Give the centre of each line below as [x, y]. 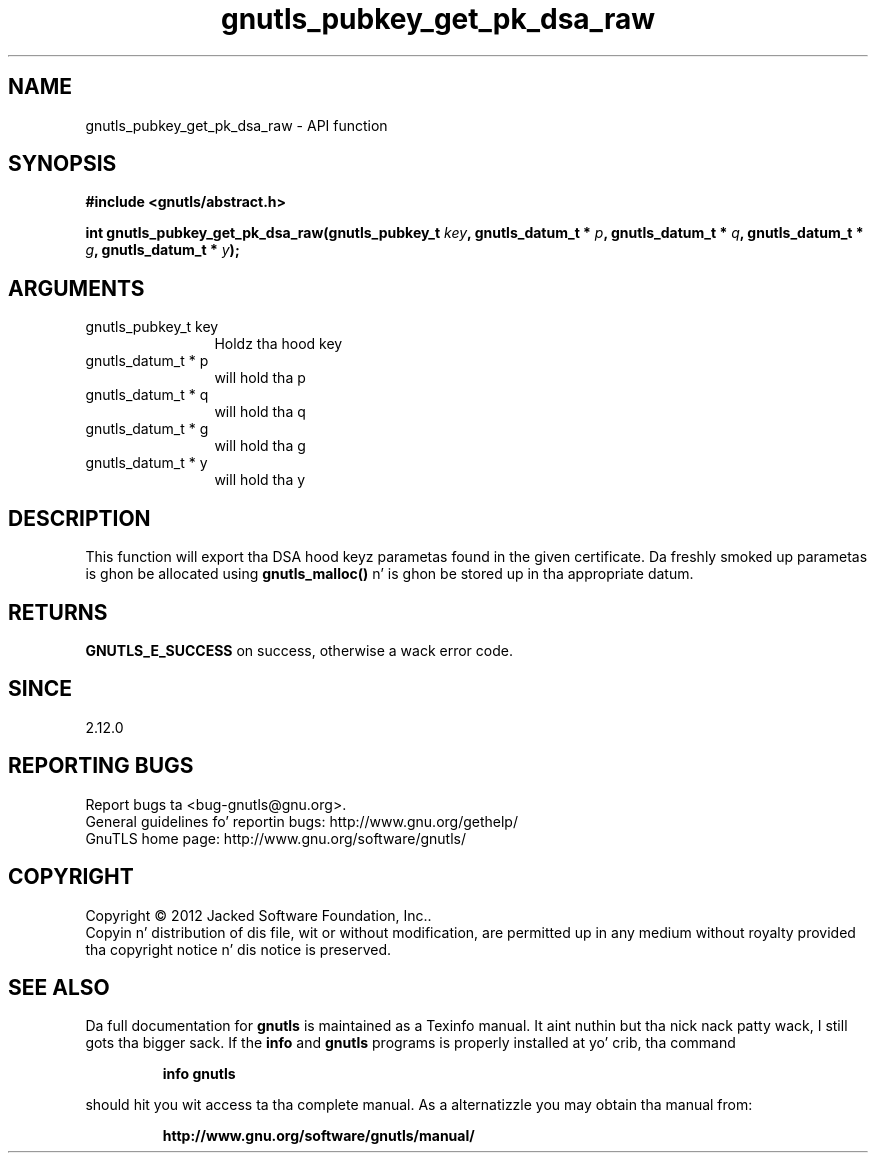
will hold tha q [260, 412]
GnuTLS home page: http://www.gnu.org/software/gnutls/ [275, 838]
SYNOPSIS [62, 164]
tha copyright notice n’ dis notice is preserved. [238, 949]
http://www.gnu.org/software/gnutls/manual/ [318, 1136]
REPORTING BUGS [101, 766]
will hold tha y [260, 480]
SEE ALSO [59, 987]
